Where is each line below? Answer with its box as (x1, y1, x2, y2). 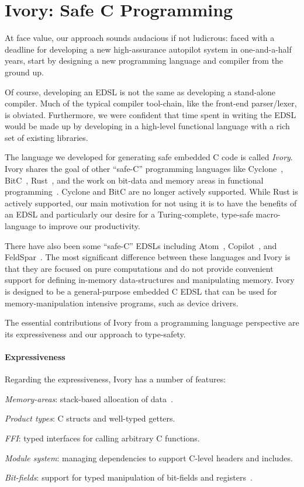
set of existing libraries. (5, 131, 88, 143)
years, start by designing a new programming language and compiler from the (5, 54, 284, 67)
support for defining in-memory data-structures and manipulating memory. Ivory (5, 274, 295, 286)
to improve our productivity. (39, 220, 140, 232)
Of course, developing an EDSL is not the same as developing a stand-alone (5, 85, 275, 98)
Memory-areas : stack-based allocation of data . (5, 392, 173, 405)
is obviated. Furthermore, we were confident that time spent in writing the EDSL (5, 108, 296, 120)
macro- (255, 208, 281, 220)
